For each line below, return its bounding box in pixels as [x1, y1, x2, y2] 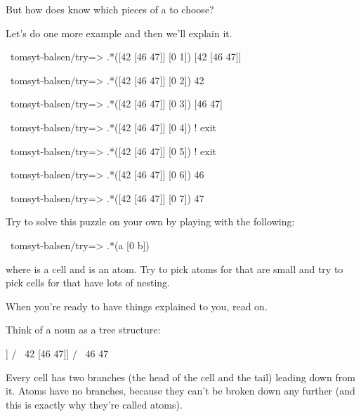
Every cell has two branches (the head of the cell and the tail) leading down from [6, 369, 355, 384]
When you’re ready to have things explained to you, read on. [6, 298, 268, 313]
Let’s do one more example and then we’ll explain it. [6, 25, 232, 40]
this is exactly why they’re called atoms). [6, 397, 183, 411]
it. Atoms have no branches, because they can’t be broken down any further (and [6, 383, 355, 398]
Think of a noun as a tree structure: [6, 322, 161, 337]
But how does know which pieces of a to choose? [6, 2, 214, 16]
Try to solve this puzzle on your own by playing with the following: [6, 214, 295, 229]
